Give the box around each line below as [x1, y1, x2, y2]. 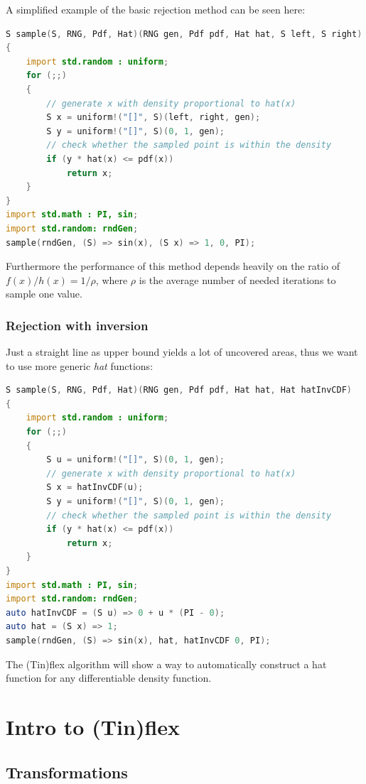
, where [95, 272, 128, 287]
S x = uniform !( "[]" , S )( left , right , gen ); [46, 112, 261, 123]
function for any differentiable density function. [6, 670, 212, 685]
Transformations [6, 761, 128, 783]
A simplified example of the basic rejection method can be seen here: [6, 2, 306, 16]
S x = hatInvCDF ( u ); [46, 482, 144, 493]
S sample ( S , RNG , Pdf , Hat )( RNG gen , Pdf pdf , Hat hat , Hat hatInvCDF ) [6, 385, 352, 396]
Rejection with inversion [6, 316, 149, 334]
